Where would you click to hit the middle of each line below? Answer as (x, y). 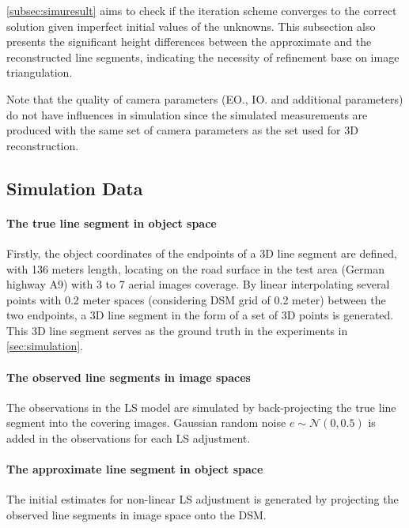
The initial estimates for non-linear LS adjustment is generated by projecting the (203, 499)
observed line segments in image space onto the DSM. (136, 515)
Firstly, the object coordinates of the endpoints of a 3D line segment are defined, (202, 253)
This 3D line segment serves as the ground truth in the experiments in (177, 330)
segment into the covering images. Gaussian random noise (146, 422)
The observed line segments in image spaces (129, 377)
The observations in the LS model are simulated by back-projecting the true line (201, 407)
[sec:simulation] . (45, 346)
